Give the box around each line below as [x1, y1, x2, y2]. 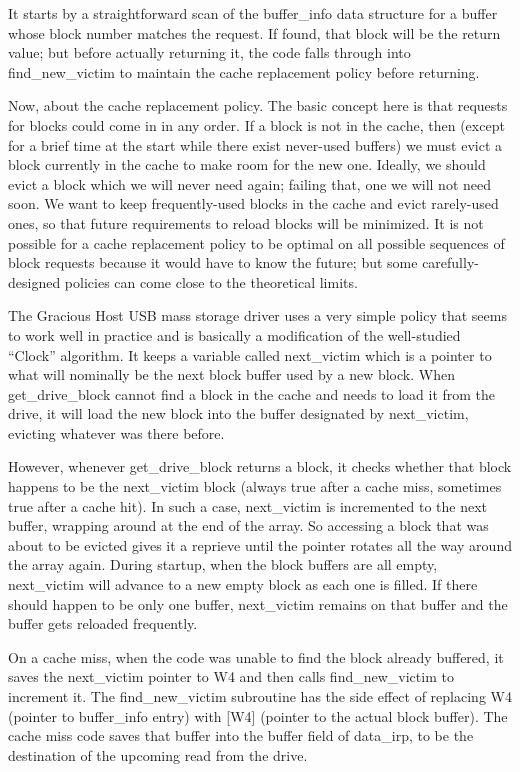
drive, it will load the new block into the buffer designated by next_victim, [8, 403, 469, 424]
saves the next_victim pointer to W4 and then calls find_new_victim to [8, 666, 454, 687]
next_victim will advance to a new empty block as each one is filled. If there [8, 574, 478, 595]
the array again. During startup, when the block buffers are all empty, [8, 554, 438, 575]
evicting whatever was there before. [8, 422, 225, 443]
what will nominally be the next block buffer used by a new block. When [8, 364, 455, 385]
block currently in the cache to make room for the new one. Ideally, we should [8, 154, 486, 175]
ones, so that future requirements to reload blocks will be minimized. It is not [8, 212, 484, 233]
